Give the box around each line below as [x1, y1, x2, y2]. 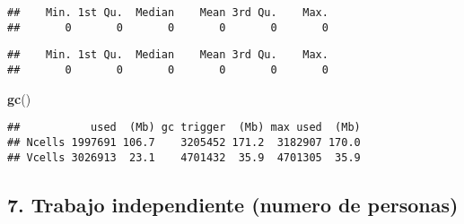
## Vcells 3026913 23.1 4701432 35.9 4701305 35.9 [7, 151, 361, 164]
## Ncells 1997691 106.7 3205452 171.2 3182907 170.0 [7, 135, 361, 149]
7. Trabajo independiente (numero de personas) [7, 190, 459, 218]
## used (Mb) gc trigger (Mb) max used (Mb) [7, 121, 361, 134]
